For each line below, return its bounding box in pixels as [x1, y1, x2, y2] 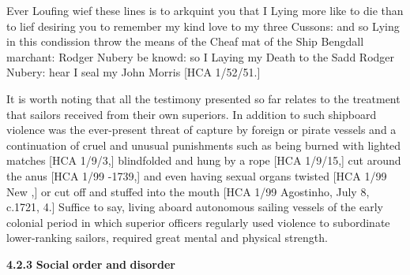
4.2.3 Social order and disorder [6, 255, 175, 272]
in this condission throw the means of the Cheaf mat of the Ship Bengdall [6, 33, 364, 50]
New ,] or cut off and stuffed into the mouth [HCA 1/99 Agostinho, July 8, [6, 183, 370, 199]
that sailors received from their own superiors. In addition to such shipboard [6, 106, 377, 122]
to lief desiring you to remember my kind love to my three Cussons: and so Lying [6, 17, 400, 34]
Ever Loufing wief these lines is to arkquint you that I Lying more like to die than [6, 2, 404, 18]
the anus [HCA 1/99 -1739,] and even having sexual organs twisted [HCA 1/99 [6, 167, 387, 184]
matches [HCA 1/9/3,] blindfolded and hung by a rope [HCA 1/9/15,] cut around [6, 152, 401, 169]
